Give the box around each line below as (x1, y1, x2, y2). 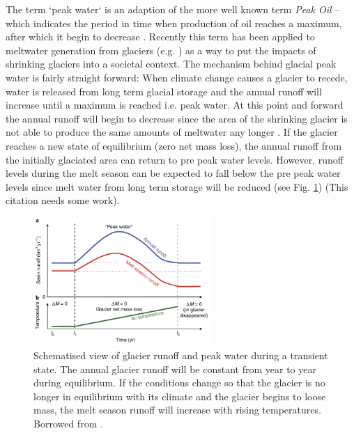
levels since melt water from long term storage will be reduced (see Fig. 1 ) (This (6, 179, 348, 194)
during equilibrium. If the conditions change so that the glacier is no (33, 375, 325, 390)
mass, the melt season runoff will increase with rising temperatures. (33, 402, 321, 417)
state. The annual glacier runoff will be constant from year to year (33, 361, 316, 376)
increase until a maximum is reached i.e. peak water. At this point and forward (6, 97, 344, 112)
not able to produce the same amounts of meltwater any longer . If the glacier (6, 125, 338, 139)
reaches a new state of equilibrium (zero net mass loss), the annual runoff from (6, 138, 342, 152)
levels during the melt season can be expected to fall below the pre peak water (6, 166, 341, 180)
